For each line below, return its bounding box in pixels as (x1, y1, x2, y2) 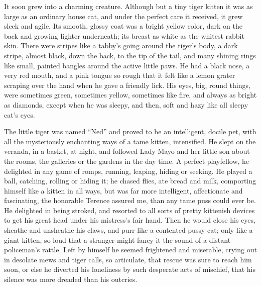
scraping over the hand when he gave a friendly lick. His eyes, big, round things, (4, 79, 250, 90)
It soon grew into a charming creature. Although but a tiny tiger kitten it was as (4, 1, 253, 11)
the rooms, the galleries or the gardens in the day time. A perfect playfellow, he (4, 155, 249, 166)
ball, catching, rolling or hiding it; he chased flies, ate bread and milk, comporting (4, 175, 256, 186)
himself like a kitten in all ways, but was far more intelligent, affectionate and (4, 185, 243, 196)
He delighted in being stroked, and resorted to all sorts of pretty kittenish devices (4, 205, 255, 215)
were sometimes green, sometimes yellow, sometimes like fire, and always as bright (4, 89, 257, 100)
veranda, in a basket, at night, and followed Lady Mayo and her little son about (4, 146, 250, 156)
